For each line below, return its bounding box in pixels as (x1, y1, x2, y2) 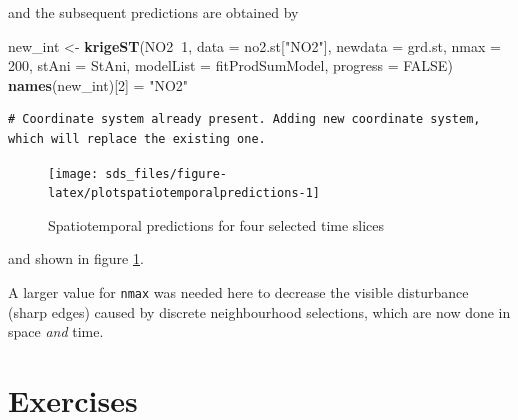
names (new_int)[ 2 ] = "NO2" (8, 74, 189, 95)
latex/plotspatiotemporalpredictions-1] (48, 186, 321, 201)
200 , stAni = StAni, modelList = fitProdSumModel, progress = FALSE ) (8, 55, 453, 76)
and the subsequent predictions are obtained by (8, 2, 299, 22)
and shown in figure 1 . (8, 248, 144, 269)
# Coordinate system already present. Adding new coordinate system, (8, 112, 481, 127)
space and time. (8, 321, 104, 342)
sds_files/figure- (105, 166, 227, 181)
